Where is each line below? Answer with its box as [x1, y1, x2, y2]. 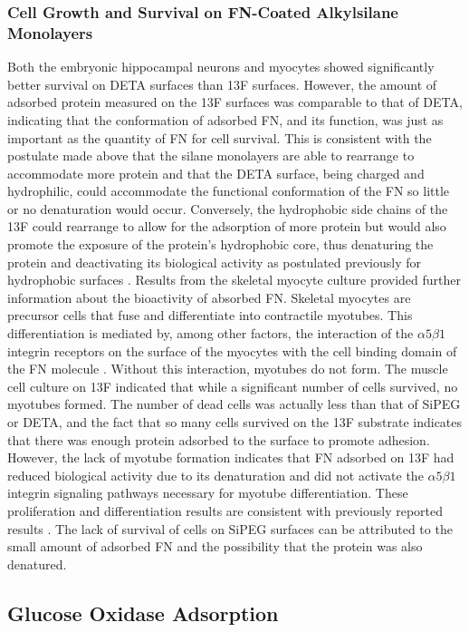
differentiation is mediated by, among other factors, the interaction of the [7, 324, 414, 343]
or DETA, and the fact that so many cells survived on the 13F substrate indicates [7, 413, 463, 432]
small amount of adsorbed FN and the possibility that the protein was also [7, 537, 423, 556]
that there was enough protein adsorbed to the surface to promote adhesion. [7, 430, 430, 449]
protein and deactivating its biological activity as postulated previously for [7, 252, 422, 271]
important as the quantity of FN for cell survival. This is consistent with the [7, 128, 432, 147]
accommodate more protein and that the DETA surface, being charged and [7, 163, 425, 182]
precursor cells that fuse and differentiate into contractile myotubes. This [7, 306, 413, 325]
